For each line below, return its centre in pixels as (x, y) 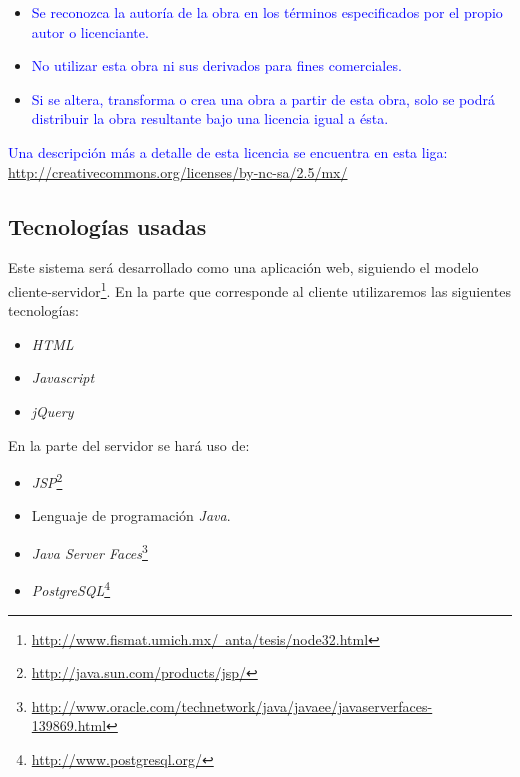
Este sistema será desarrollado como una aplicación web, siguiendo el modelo (243, 267)
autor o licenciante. (90, 31)
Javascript (63, 377)
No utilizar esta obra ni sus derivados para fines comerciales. (216, 65)
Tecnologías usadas (107, 225)
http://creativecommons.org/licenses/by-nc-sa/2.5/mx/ (178, 171)
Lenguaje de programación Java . (131, 515)
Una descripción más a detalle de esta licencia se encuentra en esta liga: (228, 151)
